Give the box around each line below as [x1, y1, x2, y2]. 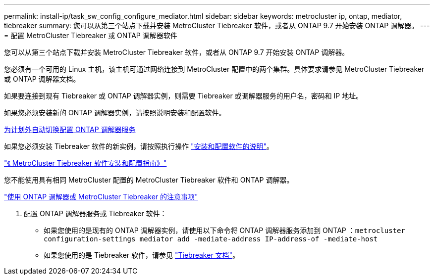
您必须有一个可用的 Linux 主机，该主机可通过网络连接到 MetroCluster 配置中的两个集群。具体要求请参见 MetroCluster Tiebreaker [4, 65, 425, 73]
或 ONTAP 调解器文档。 [4, 75, 80, 83]
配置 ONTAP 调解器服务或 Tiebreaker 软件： [24, 209, 167, 218]
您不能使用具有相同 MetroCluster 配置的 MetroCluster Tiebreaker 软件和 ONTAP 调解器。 [4, 176, 294, 184]
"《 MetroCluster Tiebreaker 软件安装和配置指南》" [4, 159, 167, 167]
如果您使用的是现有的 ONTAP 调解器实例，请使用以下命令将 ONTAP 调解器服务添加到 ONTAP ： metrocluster [44, 226, 405, 234]
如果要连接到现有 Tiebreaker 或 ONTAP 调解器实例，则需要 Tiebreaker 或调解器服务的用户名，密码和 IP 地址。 [4, 92, 363, 100]
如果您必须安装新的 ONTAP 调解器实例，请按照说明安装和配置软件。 [4, 108, 226, 117]
